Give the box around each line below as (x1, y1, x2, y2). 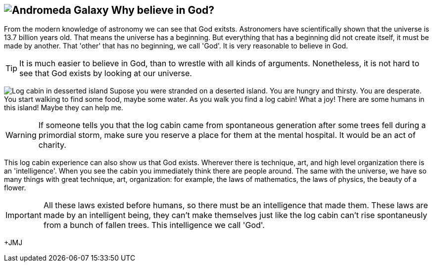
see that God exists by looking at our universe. (19, 68, 192, 79)
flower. (4, 183, 26, 192)
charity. (38, 140, 66, 150)
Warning (5, 130, 37, 140)
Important (5, 210, 42, 221)
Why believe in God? (111, 4, 215, 16)
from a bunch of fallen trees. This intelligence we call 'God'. (43, 220, 265, 230)
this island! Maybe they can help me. (4, 103, 123, 112)
